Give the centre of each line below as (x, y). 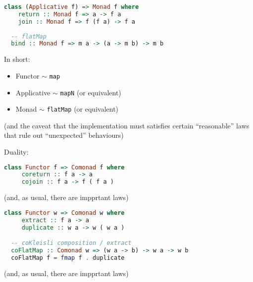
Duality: (16, 152)
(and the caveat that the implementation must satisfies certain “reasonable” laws (127, 125)
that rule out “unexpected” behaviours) (64, 135)
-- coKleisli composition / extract (71, 243)
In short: (17, 59)
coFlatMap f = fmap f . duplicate (68, 258)
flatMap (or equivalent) (83, 109)
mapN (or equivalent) (91, 92)
